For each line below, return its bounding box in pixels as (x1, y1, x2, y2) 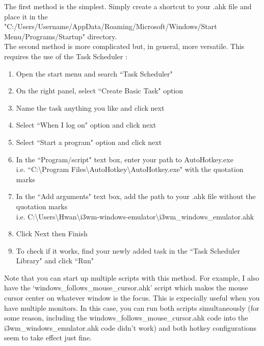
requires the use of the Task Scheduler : (4, 51, 127, 61)
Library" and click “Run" (16, 255, 94, 266)
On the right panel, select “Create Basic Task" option (16, 85, 183, 96)
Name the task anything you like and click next (16, 102, 165, 113)
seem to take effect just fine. (4, 332, 92, 343)
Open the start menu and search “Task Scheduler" (16, 68, 173, 79)
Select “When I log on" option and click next (16, 119, 156, 130)
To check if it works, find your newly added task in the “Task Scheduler (16, 245, 241, 256)
